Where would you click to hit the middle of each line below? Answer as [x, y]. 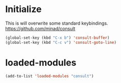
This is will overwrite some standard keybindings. [57, 23]
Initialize [24, 9]
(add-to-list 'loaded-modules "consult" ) [50, 76]
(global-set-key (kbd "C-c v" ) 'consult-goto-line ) [61, 42]
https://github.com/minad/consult [40, 28]
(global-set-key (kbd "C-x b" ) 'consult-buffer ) [57, 38]
